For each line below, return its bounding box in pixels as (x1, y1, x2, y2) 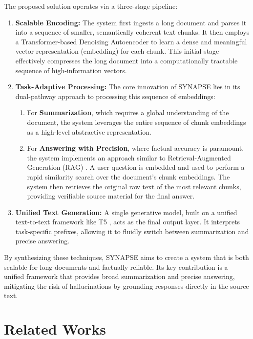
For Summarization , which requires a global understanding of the (27, 107, 229, 118)
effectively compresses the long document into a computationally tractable (15, 55, 238, 65)
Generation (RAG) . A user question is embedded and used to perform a (27, 162, 245, 172)
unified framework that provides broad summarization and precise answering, (4, 271, 235, 281)
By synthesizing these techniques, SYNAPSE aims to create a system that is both (4, 252, 249, 262)
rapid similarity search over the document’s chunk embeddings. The (27, 171, 230, 181)
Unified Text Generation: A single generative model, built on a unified (15, 207, 237, 217)
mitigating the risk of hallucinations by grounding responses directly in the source (4, 280, 249, 291)
